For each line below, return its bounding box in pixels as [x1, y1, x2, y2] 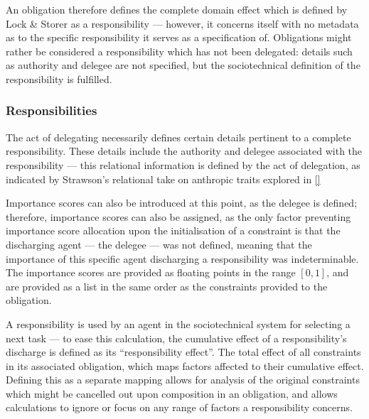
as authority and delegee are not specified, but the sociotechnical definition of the [6, 58, 360, 72]
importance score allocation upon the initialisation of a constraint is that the [6, 223, 341, 238]
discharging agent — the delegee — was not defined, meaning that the [6, 236, 312, 251]
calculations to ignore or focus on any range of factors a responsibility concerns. [6, 400, 353, 415]
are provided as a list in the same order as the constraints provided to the [6, 278, 328, 293]
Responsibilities [6, 102, 97, 119]
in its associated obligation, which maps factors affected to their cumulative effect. [6, 358, 364, 373]
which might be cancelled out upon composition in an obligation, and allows [6, 386, 338, 401]
